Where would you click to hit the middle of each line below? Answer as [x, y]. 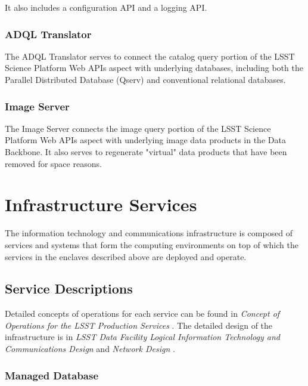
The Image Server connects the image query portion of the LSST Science [138, 128]
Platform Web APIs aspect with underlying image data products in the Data [145, 140]
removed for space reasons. [53, 163]
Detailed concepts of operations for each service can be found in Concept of [142, 314]
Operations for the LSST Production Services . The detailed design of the [139, 325]
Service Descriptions [69, 288]
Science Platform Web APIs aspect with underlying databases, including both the [154, 68]
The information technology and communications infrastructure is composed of [149, 233]
